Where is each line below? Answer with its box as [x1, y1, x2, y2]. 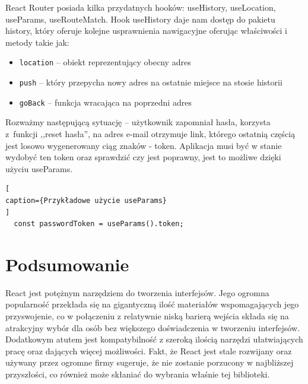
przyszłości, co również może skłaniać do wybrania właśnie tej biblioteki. [5, 367, 270, 380]
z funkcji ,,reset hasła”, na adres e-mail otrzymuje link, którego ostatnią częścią [5, 127, 296, 139]
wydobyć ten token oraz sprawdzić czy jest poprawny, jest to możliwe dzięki [5, 151, 281, 163]
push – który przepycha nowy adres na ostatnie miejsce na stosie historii [19, 76, 282, 88]
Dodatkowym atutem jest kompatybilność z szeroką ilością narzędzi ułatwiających [5, 333, 303, 345]
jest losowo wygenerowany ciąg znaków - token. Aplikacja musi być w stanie [5, 139, 282, 151]
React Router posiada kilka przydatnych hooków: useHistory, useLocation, [5, 1, 276, 13]
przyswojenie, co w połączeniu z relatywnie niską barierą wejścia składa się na [5, 310, 289, 322]
